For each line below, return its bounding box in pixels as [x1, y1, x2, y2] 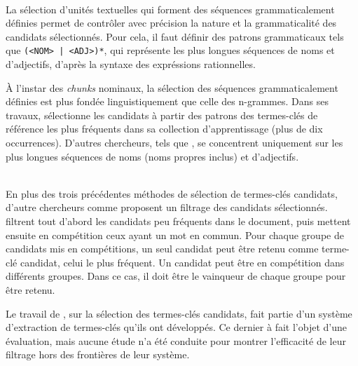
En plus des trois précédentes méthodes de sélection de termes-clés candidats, [6, 186, 338, 201]
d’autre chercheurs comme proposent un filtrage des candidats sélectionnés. [6, 200, 328, 215]
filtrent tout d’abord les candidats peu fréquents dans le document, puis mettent [6, 213, 351, 228]
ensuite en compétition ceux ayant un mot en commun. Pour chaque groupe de [6, 227, 344, 242]
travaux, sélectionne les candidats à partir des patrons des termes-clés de [6, 107, 318, 122]
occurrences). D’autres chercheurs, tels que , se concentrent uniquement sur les [6, 135, 343, 149]
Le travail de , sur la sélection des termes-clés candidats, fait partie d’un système [6, 306, 352, 320]
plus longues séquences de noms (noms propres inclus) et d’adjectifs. [6, 149, 299, 163]
